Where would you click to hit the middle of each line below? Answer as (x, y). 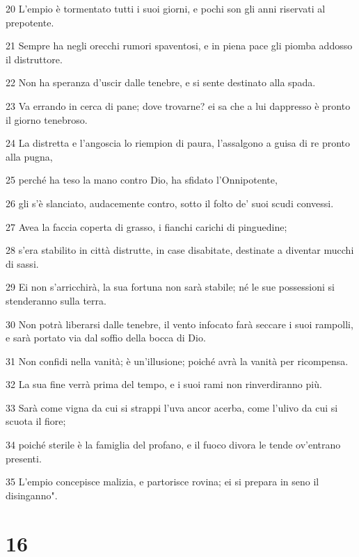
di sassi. (22, 263)
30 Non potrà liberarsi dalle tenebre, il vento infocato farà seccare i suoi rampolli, (179, 324)
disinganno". (32, 495)
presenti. (24, 458)
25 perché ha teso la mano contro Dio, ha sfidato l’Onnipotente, (142, 180)
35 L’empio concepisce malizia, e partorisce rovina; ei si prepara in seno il (162, 482)
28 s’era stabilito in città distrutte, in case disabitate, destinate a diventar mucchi (180, 250)
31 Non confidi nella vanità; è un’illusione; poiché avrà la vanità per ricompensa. (177, 361)
